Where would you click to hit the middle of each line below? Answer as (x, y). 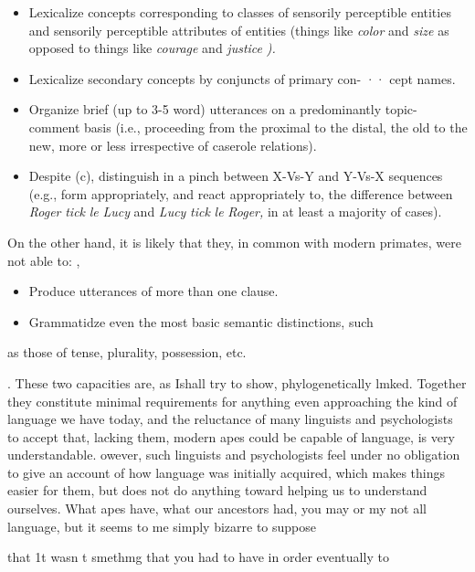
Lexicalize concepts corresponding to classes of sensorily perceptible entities (240, 12)
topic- (401, 109)
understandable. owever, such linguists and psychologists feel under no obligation (234, 455)
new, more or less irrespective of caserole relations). (173, 145)
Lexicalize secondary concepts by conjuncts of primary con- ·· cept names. (242, 78)
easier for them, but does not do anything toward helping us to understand (217, 490)
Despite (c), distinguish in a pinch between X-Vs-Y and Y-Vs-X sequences (236, 176)
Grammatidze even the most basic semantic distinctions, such (201, 321)
